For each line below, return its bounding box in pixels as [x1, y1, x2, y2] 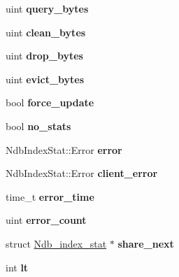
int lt [6, 260, 29, 274]
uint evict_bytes [6, 71, 85, 86]
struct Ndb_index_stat [6, 236, 107, 250]
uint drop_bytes [6, 48, 83, 63]
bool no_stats [6, 118, 71, 133]
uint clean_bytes [6, 24, 86, 39]
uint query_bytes [6, 1, 89, 15]
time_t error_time [6, 189, 94, 204]
